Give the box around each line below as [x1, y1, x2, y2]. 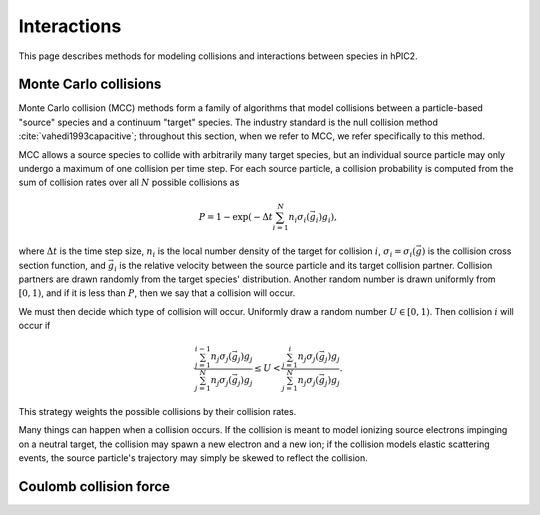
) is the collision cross [421, 245, 512, 257]
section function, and [18, 259, 107, 271]
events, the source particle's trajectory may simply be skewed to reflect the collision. [18, 451, 369, 464]
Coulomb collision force [18, 478, 170, 495]
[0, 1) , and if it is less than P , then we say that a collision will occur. [18, 287, 296, 299]
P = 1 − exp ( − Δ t [198, 211, 274, 222]
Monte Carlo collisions [18, 76, 162, 93]
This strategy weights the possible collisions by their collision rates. [18, 405, 297, 417]
